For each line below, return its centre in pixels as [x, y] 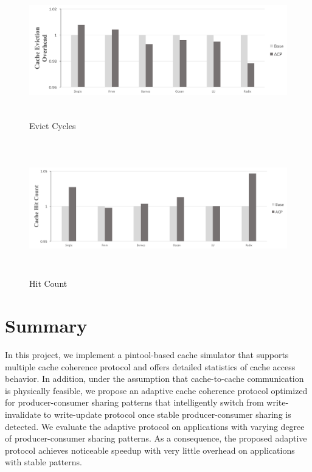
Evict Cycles [53, 126]
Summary [46, 326]
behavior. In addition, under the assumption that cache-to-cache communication [154, 379]
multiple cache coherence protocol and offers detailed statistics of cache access [150, 366]
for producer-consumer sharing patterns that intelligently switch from [134, 402]
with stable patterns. [43, 462]
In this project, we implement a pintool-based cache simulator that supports [147, 355]
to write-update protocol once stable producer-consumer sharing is [167, 414]
